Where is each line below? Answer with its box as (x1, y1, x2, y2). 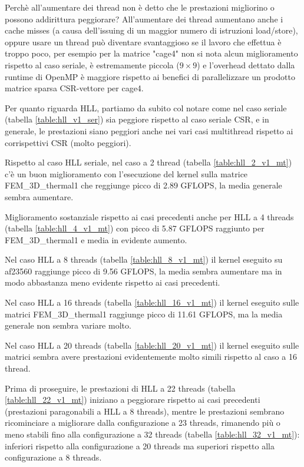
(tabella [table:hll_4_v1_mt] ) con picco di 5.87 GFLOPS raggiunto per (5, 222, 265, 234)
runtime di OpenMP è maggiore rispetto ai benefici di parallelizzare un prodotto (5, 70, 295, 82)
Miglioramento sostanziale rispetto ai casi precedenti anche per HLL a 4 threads (5, 210, 294, 223)
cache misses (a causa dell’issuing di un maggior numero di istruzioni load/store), (5, 24, 298, 37)
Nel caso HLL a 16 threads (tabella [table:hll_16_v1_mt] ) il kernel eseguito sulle (5, 296, 299, 309)
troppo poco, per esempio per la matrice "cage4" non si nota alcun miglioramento (5, 47, 298, 59)
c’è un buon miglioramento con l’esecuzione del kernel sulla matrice (5, 167, 248, 180)
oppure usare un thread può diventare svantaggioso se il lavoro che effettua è (5, 35, 282, 48)
